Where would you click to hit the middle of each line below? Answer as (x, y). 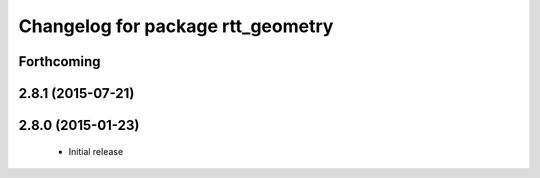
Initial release (96, 151)
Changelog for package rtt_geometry (176, 26)
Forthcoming (59, 61)
